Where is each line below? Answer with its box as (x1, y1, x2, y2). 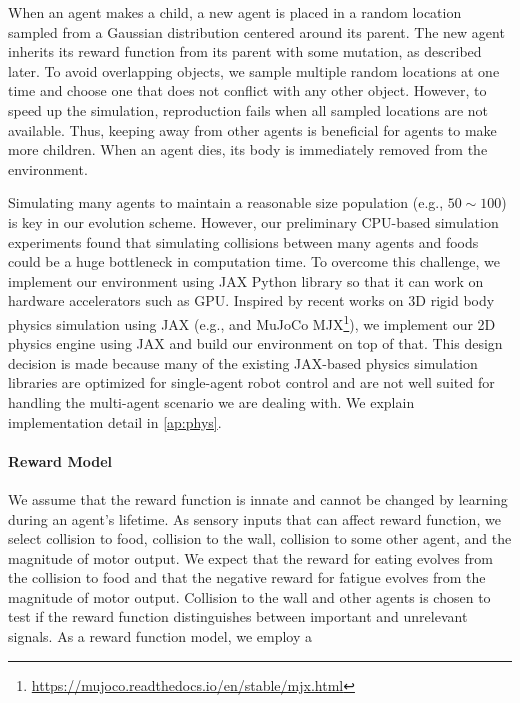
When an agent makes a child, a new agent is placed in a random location (8, 2, 462, 22)
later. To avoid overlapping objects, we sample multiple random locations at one (8, 60, 500, 81)
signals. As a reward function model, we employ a (8, 626, 313, 647)
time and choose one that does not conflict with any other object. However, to (8, 80, 487, 101)
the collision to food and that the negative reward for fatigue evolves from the (8, 567, 486, 588)
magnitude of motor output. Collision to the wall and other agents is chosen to (8, 586, 491, 607)
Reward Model (8, 450, 112, 471)
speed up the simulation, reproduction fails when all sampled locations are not (8, 99, 489, 120)
